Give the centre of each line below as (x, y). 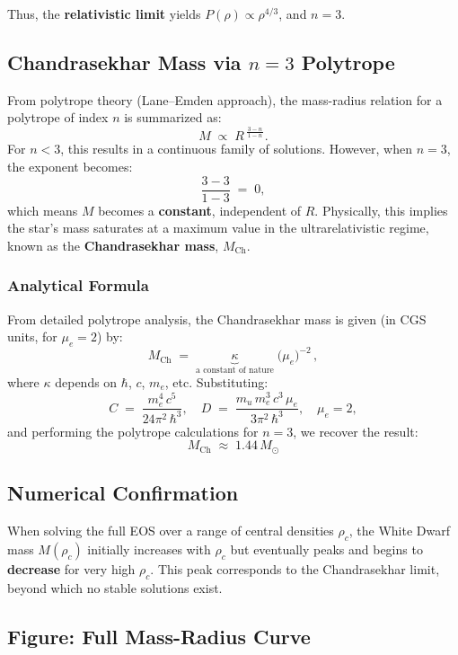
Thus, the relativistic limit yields (104, 13)
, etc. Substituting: (216, 381)
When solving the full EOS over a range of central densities (171, 531)
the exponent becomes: (70, 166)
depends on (86, 381)
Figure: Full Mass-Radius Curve (159, 636)
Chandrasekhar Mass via (124, 62)
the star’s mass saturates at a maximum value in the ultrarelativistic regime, (218, 228)
